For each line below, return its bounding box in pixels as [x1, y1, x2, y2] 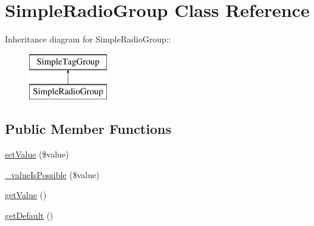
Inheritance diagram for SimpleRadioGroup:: [5, 33, 171, 45]
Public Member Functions [5, 119, 171, 138]
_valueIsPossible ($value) [5, 168, 100, 181]
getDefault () [5, 208, 53, 221]
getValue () [5, 188, 47, 201]
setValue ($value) [5, 148, 69, 161]
